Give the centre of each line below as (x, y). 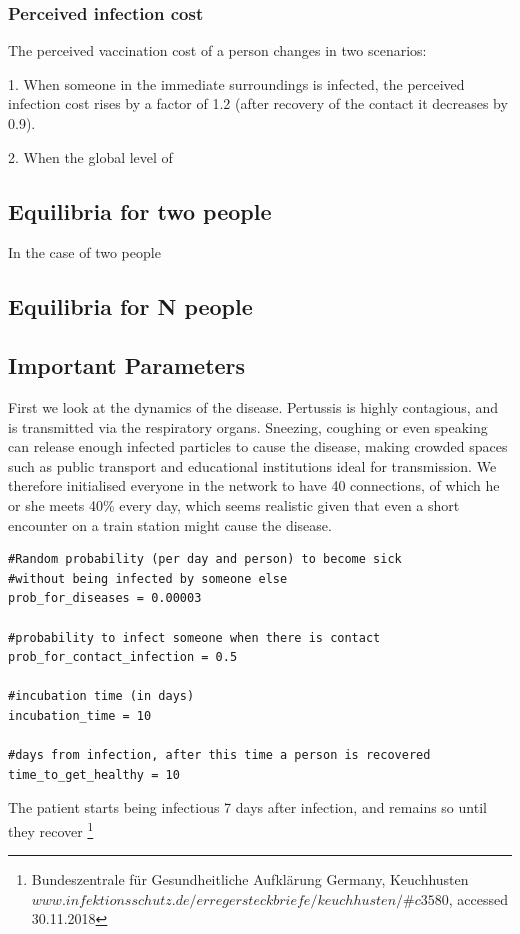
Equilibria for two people (140, 210)
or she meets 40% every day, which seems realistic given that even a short (234, 504)
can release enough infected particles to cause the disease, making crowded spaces (258, 446)
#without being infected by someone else (148, 578)
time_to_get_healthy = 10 (94, 774)
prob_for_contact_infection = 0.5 (123, 657)
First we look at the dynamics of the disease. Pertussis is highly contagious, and (253, 406)
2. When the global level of (90, 156)
